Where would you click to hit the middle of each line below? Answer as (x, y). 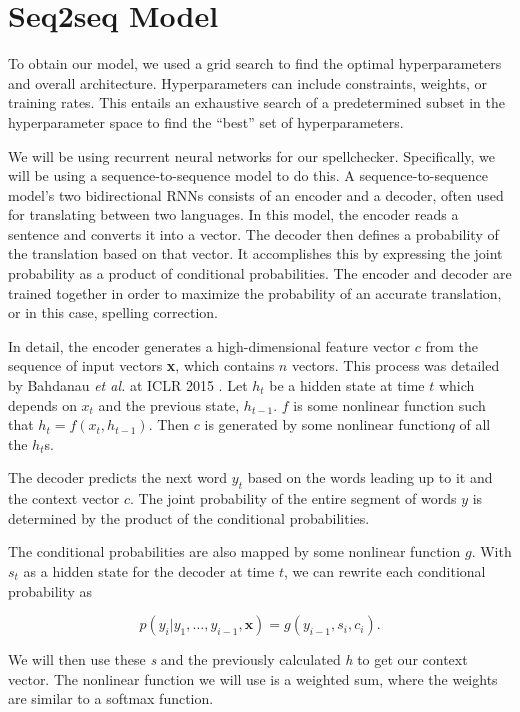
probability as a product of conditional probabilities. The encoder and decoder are (260, 273)
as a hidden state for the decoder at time (149, 570)
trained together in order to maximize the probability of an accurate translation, (255, 292)
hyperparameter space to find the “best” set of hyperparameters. (206, 121)
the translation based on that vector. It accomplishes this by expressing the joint (255, 253)
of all (475, 424)
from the (451, 345)
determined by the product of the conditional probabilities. (189, 517)
